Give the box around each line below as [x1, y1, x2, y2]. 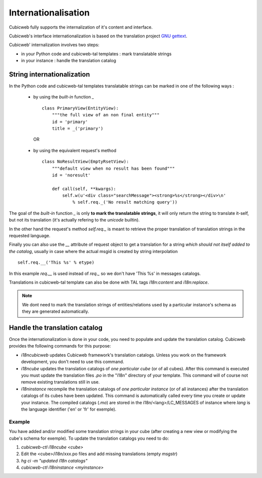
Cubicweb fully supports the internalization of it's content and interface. [9, 24, 153, 30]
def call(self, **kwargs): [51, 186, 116, 191]
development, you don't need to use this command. [21, 359, 124, 365]
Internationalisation [9, 7, 90, 18]
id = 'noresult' [51, 172, 91, 178]
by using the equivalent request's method [33, 147, 116, 153]
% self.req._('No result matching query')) [72, 199, 178, 205]
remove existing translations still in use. [21, 379, 100, 385]
